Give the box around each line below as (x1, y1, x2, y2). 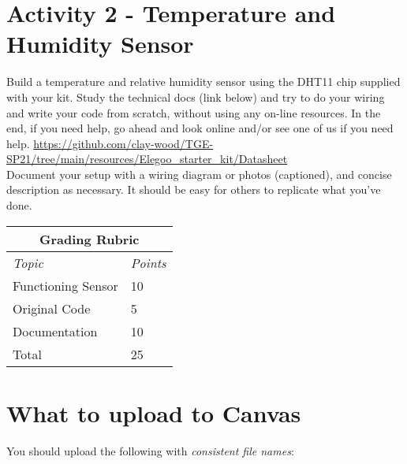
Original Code (13, 299, 91, 317)
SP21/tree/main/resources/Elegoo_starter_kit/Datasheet (6, 150, 288, 167)
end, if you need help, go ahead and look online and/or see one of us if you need (6, 120, 394, 136)
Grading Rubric (39, 229, 140, 248)
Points (130, 253, 166, 272)
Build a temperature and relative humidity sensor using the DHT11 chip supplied (6, 73, 401, 90)
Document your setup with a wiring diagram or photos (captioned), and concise (6, 165, 392, 182)
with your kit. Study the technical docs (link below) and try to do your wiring (6, 88, 385, 105)
